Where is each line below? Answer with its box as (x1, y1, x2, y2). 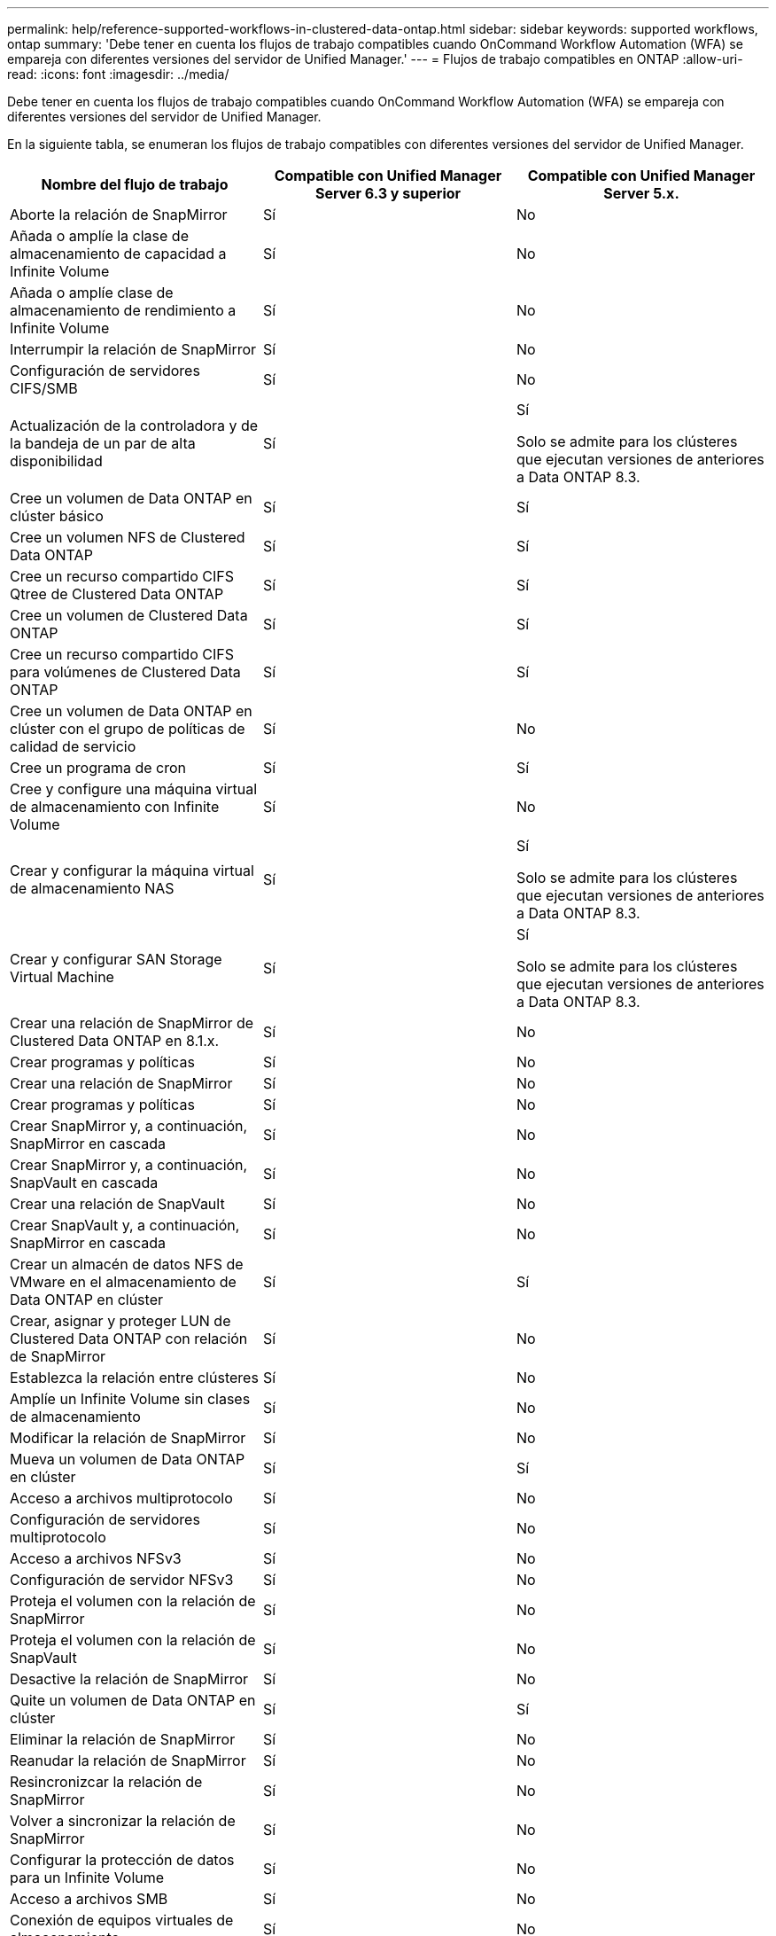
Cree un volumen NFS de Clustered (10, 528, 245, 546)
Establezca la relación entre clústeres (10, 1369, 259, 1386)
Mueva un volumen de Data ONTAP (10, 1450, 245, 1468)
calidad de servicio (10, 738, 136, 755)
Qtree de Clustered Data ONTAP (10, 585, 224, 603)
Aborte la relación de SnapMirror (10, 206, 228, 223)
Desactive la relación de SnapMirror (10, 1670, 249, 1688)
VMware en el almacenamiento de (10, 1273, 237, 1291)
